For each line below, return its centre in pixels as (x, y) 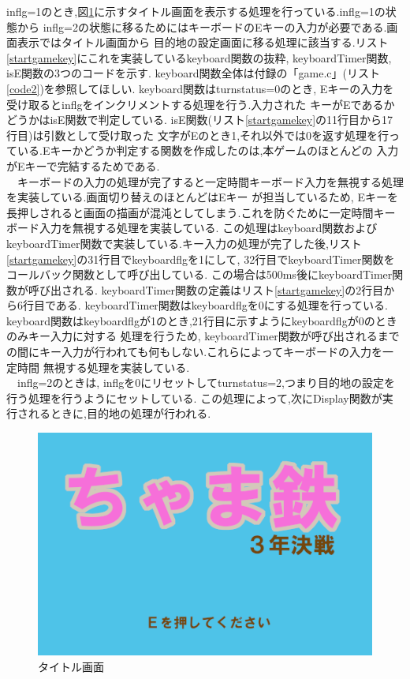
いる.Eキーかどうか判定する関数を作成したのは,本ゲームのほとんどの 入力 (208, 150)
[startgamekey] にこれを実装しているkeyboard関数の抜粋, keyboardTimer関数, (199, 57)
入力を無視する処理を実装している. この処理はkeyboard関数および (208, 228)
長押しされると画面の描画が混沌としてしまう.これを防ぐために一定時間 (190, 212)
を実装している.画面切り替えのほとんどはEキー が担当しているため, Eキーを (202, 197)
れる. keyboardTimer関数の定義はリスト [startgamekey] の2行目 (228, 289)
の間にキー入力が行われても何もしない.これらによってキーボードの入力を (194, 352)
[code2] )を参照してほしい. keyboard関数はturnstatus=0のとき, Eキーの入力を (200, 88)
